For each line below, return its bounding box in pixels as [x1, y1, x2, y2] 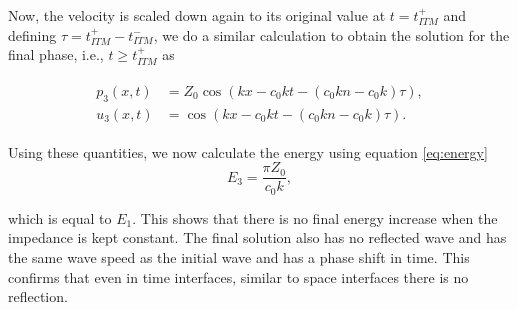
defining [8, 24, 57, 45]
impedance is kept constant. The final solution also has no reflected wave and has [8, 227, 507, 248]
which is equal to [8, 207, 112, 228]
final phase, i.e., [8, 44, 104, 65]
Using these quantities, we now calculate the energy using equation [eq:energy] [8, 141, 488, 162]
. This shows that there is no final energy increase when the [132, 207, 498, 228]
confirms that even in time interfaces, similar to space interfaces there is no [8, 266, 469, 287]
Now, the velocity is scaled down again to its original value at [8, 5, 386, 25]
